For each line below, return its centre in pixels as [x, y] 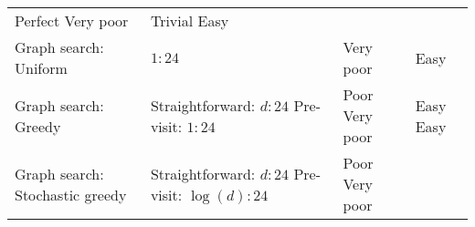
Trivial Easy [190, 21]
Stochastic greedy [71, 194]
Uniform [41, 68]
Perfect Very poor [72, 21]
